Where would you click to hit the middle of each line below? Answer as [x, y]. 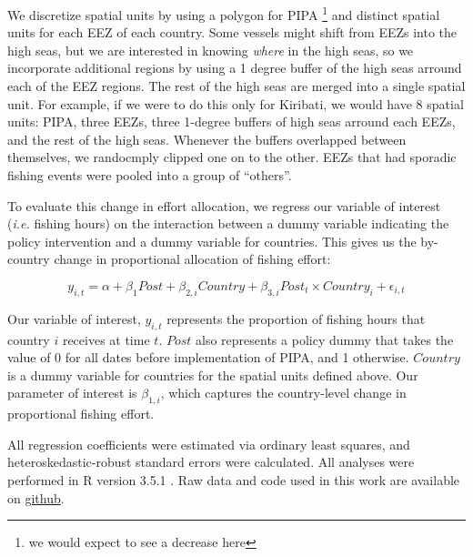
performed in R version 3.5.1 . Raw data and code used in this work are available [234, 479]
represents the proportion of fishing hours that [296, 318]
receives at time [106, 339]
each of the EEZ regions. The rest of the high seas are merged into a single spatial [236, 86]
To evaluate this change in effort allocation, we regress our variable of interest [224, 205]
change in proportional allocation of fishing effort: [192, 259]
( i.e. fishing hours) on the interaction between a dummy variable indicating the [228, 223]
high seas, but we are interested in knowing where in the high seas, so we [211, 50]
